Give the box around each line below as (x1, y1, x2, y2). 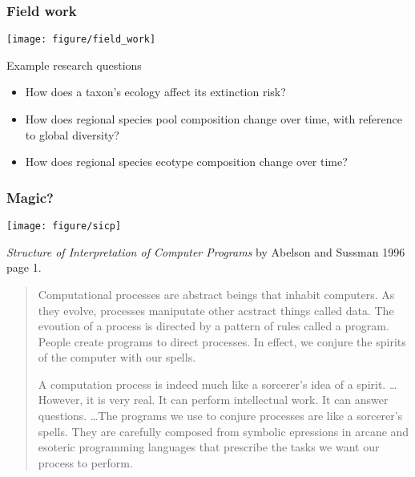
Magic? (6, 187, 54, 207)
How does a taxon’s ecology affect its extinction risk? (25, 83, 286, 100)
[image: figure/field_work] (6, 34, 156, 46)
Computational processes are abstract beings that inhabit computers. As (38, 285, 395, 302)
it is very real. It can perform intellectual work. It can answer (87, 391, 389, 408)
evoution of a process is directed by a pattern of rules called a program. (38, 317, 389, 334)
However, (38, 391, 83, 408)
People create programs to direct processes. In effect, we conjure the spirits (38, 333, 406, 350)
